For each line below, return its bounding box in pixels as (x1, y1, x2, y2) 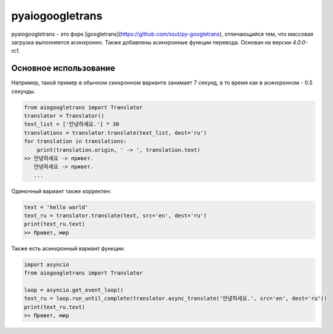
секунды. (11, 87, 36, 95)
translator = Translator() (24, 112, 105, 119)
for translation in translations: (24, 138, 127, 145)
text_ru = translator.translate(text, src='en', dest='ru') (24, 213, 207, 219)
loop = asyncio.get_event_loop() (24, 287, 124, 294)
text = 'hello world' (24, 203, 89, 211)
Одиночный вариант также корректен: (11, 187, 112, 194)
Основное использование (11, 63, 115, 73)
